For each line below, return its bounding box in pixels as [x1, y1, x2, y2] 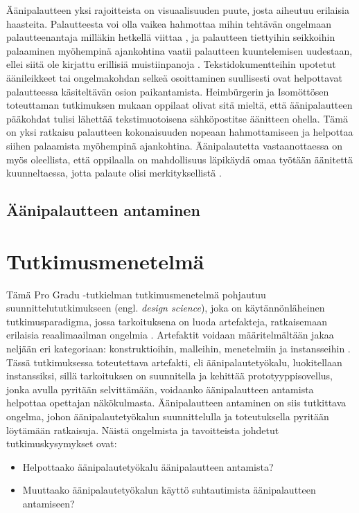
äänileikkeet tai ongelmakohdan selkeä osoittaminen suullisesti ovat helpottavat [6, 70, 342, 84]
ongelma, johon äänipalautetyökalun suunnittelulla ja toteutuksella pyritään [6, 408, 329, 423]
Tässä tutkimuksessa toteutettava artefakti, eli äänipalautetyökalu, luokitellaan [6, 354, 342, 369]
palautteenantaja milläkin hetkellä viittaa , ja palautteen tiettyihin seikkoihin [6, 30, 335, 44]
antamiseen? [22, 496, 75, 510]
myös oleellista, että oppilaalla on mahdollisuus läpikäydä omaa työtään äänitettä [6, 152, 353, 166]
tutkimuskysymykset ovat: [6, 436, 117, 451]
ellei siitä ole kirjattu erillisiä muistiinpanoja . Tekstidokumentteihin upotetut [6, 57, 336, 71]
